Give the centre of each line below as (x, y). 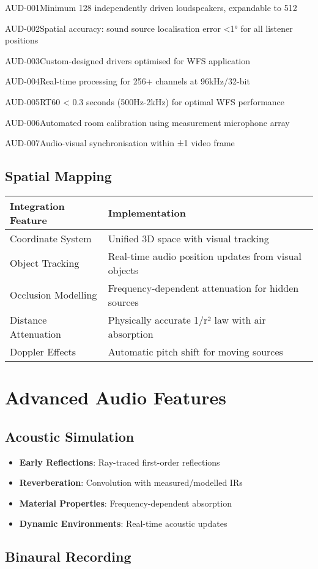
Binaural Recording (68, 556)
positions (22, 40)
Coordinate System (51, 238)
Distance (28, 319)
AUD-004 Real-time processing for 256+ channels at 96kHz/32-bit (128, 81)
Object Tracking (45, 263)
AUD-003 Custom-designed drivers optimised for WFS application (128, 60)
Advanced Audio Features (116, 397)
